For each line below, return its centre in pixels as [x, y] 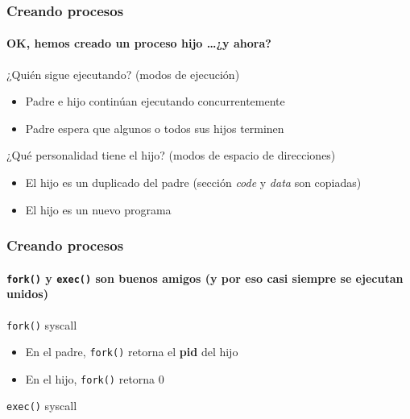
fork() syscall [42, 324]
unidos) [27, 294]
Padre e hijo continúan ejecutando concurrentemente [155, 101]
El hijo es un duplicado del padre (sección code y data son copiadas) [193, 183]
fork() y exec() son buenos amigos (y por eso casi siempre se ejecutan [205, 278]
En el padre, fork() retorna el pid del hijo [132, 352]
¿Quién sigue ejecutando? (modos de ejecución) [123, 74]
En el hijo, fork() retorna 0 [95, 378]
